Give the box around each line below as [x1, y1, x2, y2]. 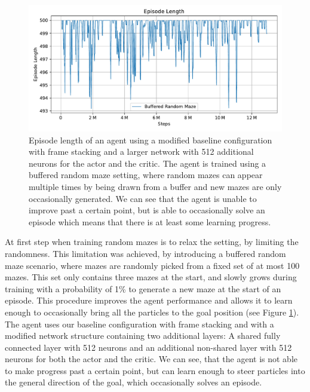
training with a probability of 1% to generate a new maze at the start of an [5, 282, 281, 295]
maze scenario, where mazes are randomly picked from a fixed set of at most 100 [5, 259, 300, 271]
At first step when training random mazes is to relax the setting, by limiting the [5, 235, 299, 248]
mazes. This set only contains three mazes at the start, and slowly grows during [5, 271, 297, 283]
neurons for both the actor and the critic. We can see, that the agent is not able [5, 353, 297, 365]
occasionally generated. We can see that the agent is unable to [29, 192, 257, 204]
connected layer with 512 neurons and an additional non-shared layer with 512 [5, 341, 292, 353]
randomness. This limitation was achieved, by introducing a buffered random [5, 247, 286, 259]
